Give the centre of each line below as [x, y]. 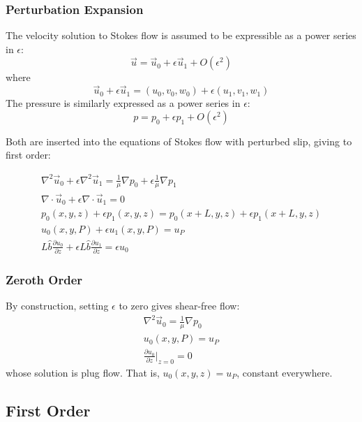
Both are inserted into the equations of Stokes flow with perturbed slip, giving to [179, 141]
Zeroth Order [44, 279]
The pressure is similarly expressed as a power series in [123, 103]
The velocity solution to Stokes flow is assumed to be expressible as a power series [181, 35]
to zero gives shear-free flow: [179, 306]
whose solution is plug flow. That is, [83, 372]
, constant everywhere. [285, 372]
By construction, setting [57, 306]
